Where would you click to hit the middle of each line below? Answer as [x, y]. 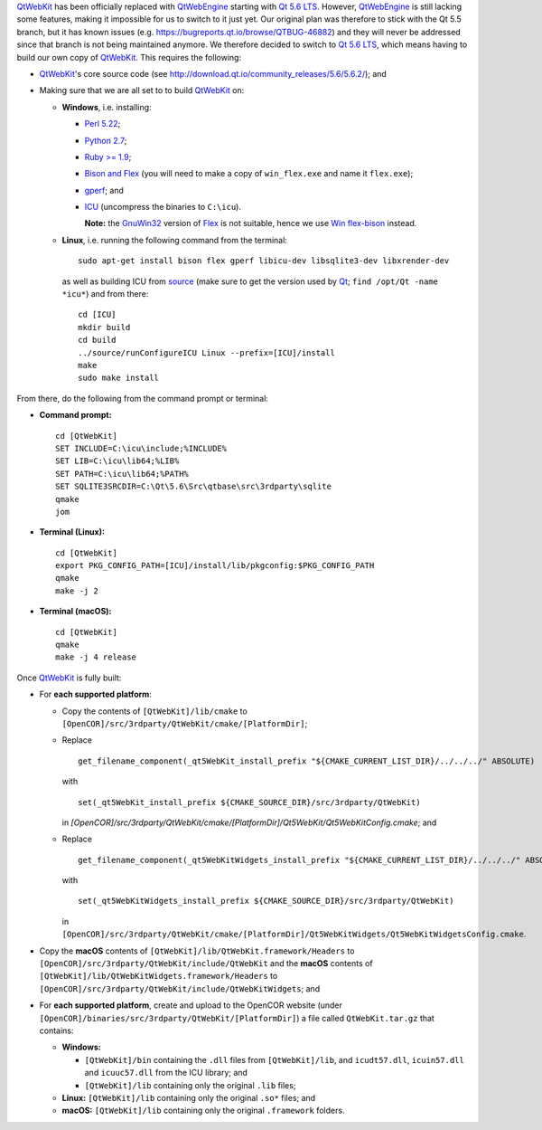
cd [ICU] [97, 315]
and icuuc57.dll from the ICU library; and [166, 1073]
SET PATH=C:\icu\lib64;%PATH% [122, 474]
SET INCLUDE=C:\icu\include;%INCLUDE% [141, 448]
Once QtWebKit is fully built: [69, 678]
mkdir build [104, 327]
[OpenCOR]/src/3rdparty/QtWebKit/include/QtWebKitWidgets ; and [180, 988]
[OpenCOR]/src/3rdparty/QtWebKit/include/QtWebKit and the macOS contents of [206, 964]
